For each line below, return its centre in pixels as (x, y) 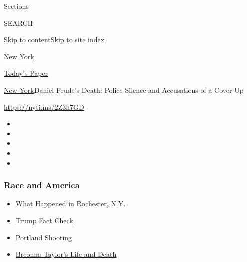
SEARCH (19, 23)
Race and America (42, 185)
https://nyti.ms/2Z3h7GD (44, 107)
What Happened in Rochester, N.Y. (71, 203)
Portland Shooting (44, 237)
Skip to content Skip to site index (54, 40)
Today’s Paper (26, 73)
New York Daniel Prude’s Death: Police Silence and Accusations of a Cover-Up (124, 90)
